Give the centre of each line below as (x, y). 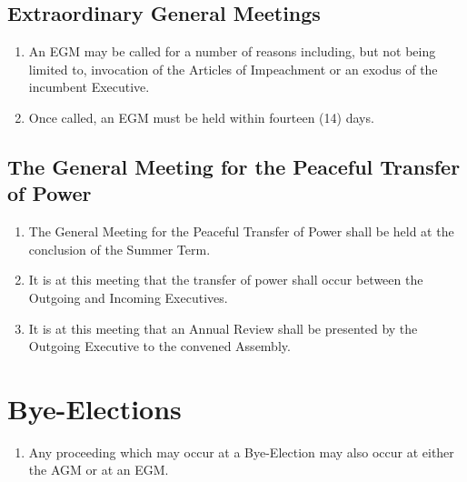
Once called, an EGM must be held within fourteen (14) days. (201, 117)
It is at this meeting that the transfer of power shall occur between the (226, 280)
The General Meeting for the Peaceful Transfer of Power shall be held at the (241, 231)
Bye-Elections (94, 408)
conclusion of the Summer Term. (119, 249)
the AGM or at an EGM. (99, 470)
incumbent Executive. (89, 87)
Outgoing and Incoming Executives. (128, 297)
